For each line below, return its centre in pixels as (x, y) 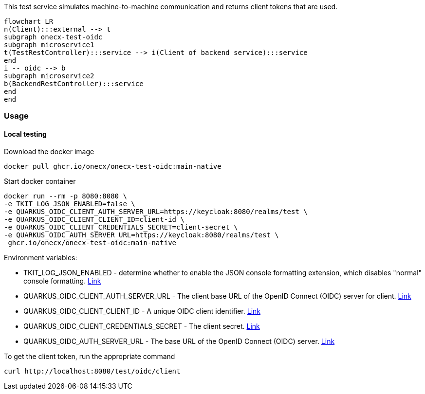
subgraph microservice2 (49, 76)
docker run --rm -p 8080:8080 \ (65, 196)
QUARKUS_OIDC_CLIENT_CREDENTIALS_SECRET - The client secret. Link (142, 326)
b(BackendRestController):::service (74, 84)
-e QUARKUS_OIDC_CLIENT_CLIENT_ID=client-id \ (94, 219)
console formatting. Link (62, 281)
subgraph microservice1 (49, 45)
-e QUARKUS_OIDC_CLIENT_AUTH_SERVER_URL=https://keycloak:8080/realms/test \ (156, 211)
